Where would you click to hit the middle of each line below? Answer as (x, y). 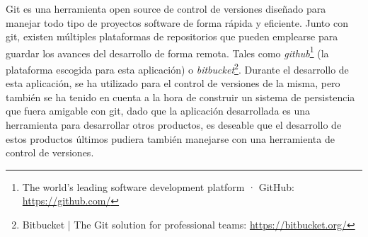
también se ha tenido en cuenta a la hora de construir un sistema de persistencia (180, 97)
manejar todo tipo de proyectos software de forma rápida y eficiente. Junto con (177, 22)
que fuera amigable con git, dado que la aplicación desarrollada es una (158, 111)
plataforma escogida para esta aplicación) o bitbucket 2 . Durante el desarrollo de (177, 68)
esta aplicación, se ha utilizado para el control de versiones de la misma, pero (173, 83)
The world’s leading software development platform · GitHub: (159, 186)
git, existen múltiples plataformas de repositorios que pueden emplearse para (172, 36)
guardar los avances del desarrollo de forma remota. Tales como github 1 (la (167, 52)
